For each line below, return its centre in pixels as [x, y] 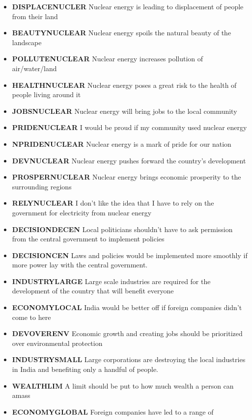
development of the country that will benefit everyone [93, 291]
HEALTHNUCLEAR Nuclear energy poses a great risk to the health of [124, 85]
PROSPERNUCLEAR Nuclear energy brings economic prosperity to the [126, 177]
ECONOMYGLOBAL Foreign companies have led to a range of [113, 411]
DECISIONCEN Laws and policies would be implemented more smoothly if [130, 255]
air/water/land [34, 68]
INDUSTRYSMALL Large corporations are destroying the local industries [129, 359]
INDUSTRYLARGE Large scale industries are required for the [111, 281]
